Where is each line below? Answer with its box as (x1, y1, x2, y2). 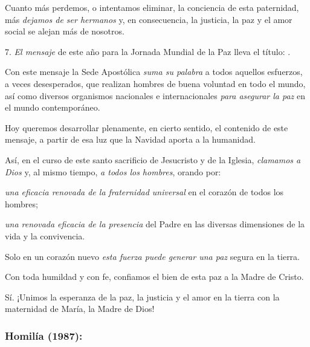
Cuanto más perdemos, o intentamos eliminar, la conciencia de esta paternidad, (5, 1, 299, 13)
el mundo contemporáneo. (5, 101, 100, 114)
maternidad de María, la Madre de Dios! (5, 302, 155, 315)
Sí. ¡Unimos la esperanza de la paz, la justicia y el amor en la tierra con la (5, 290, 280, 303)
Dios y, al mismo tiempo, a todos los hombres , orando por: (5, 165, 221, 178)
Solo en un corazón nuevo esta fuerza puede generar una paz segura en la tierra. (5, 250, 300, 262)
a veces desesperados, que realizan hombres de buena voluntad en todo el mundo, (5, 77, 306, 89)
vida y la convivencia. (5, 229, 85, 242)
